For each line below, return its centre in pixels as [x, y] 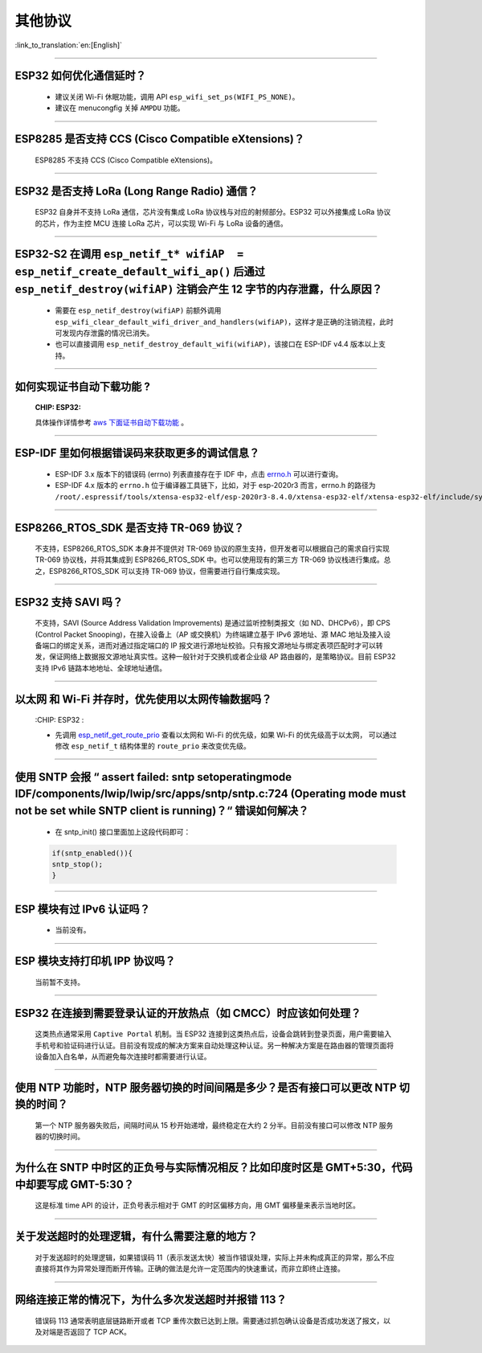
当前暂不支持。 [59, 982]
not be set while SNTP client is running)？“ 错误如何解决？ [162, 811]
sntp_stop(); [78, 864]
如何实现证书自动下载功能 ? [82, 386]
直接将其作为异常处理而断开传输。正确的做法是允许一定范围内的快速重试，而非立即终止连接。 [190, 1269]
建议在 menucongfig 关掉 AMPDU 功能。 [120, 108]
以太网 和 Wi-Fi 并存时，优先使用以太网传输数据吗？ [143, 699]
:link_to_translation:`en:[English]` [69, 45]
